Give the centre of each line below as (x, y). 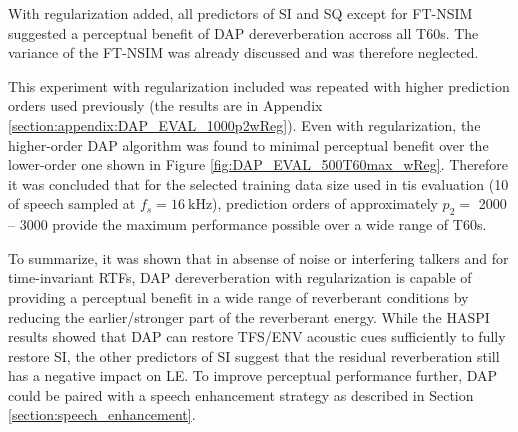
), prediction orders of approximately (325, 203)
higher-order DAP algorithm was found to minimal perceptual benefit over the (248, 144)
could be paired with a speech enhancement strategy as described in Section (241, 394)
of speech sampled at (72, 203)
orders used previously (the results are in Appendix (165, 105)
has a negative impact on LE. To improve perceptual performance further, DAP (253, 375)
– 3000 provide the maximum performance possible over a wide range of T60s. (247, 224)
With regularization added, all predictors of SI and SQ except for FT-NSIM (240, 13)
